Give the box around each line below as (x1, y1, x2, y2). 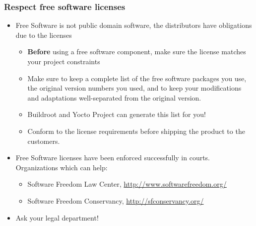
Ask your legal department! (15, 212, 99, 223)
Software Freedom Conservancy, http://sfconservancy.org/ (27, 195, 204, 206)
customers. (27, 135, 60, 146)
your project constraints (27, 56, 100, 66)
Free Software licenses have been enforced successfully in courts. (15, 152, 210, 163)
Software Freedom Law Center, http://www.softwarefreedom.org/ (27, 179, 227, 189)
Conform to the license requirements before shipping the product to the (27, 125, 245, 136)
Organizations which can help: (15, 162, 108, 172)
